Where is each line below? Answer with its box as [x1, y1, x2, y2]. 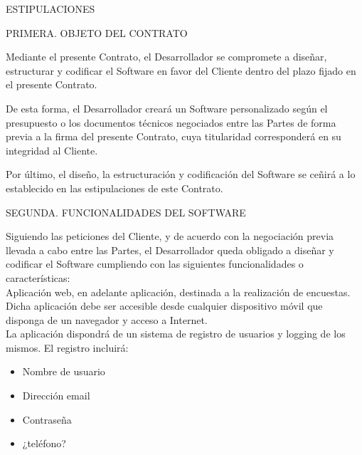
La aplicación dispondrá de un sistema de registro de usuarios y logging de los [6, 326, 346, 341]
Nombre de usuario [22, 364, 105, 379]
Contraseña [22, 412, 72, 427]
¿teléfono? [22, 436, 66, 451]
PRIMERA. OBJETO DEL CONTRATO [6, 25, 188, 40]
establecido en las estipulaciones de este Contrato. [6, 180, 223, 195]
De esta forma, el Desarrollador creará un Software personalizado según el [6, 100, 328, 115]
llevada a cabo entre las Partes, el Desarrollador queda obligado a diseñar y [6, 242, 334, 257]
